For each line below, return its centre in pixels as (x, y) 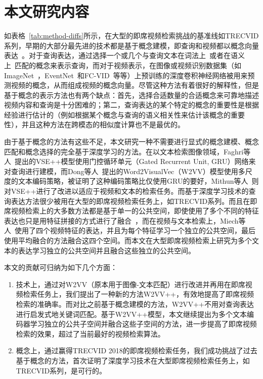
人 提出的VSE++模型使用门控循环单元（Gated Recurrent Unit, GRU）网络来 (130, 161)
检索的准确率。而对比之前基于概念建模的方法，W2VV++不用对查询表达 (135, 304)
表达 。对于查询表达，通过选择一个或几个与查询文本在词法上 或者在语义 (124, 55)
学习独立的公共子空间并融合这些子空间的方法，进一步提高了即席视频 (143, 324)
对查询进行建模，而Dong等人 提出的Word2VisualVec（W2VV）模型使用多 (125, 171)
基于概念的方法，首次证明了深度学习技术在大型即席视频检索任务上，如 (133, 360)
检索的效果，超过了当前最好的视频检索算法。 (90, 333)
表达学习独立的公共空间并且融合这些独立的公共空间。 (106, 250)
